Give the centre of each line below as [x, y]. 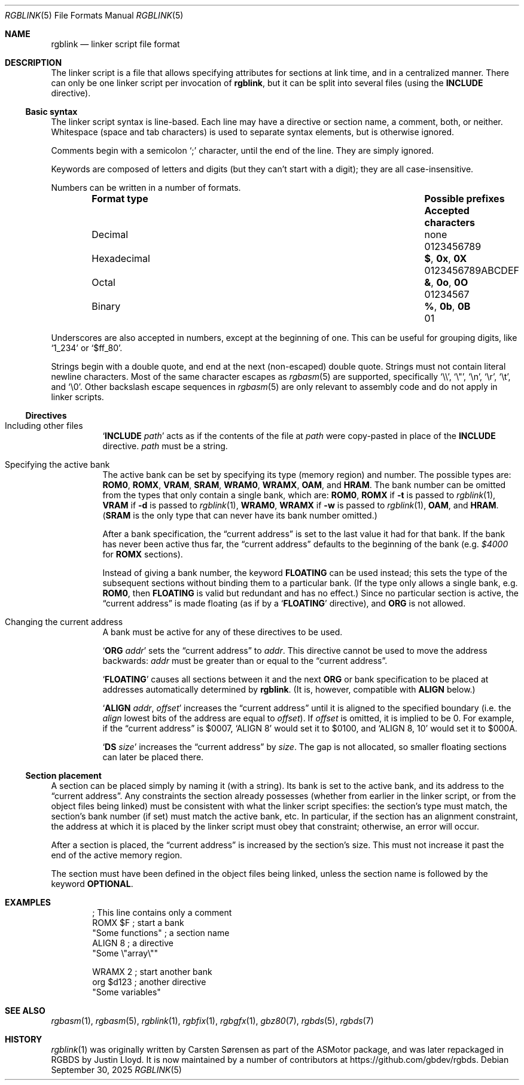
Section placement [63, 775]
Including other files [44, 426]
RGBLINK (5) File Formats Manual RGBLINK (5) [94, 15]
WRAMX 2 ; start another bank [152, 972]
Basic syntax [51, 112]
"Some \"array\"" [125, 953]
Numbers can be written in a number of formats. [146, 188]
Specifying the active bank [57, 464]
